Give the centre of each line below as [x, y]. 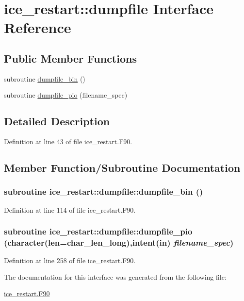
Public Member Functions [70, 58]
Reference [38, 27]
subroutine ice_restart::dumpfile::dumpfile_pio [98, 231]
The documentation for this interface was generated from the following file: [115, 277]
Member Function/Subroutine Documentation [122, 168]
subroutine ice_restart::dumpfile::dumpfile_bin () [104, 192]
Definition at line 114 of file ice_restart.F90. [70, 209]
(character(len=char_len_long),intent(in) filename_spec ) [119, 242]
